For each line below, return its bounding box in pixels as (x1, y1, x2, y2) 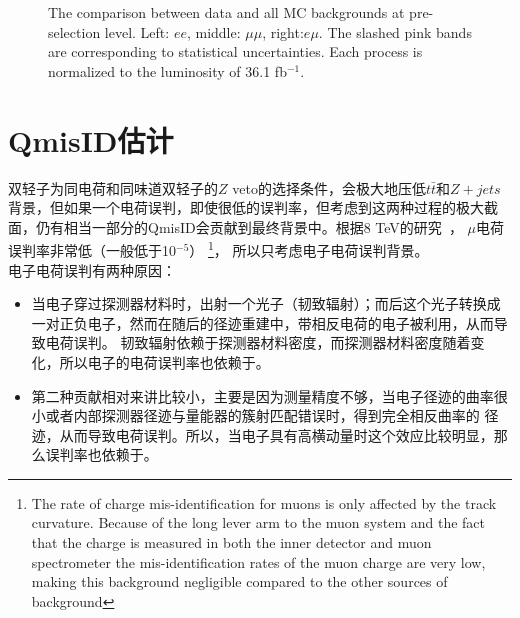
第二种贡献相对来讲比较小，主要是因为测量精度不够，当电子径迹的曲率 (31, 385, 494, 406)
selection (48, 21, 101, 42)
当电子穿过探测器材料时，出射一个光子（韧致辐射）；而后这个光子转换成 (31, 293, 501, 314)
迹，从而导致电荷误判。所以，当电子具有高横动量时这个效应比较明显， (31, 424, 494, 445)
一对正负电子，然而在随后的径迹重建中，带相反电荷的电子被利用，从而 (31, 312, 494, 333)
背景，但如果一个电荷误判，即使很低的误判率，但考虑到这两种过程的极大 (8, 197, 484, 218)
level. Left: (104, 21, 170, 42)
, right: (262, 21, 304, 42)
